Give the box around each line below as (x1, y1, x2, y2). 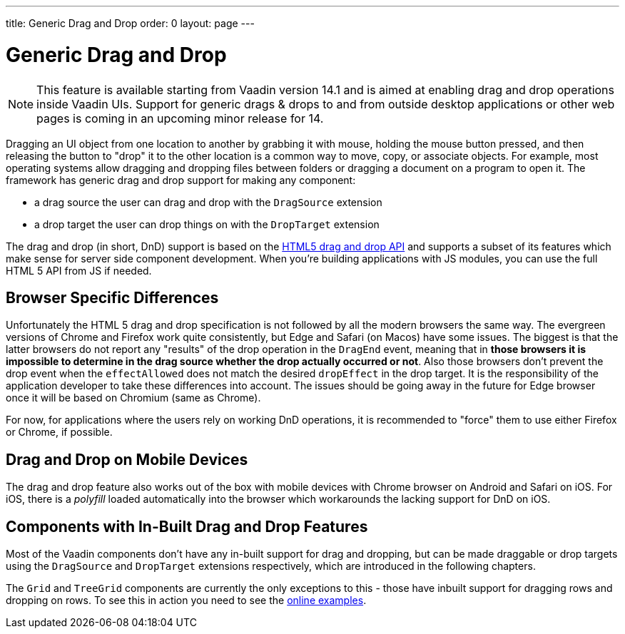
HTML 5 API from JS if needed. (6, 264, 152, 277)
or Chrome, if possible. (6, 426, 113, 439)
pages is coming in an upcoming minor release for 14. (36, 111, 324, 126)
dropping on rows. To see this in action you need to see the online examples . (6, 594, 367, 607)
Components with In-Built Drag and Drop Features (6, 517, 368, 536)
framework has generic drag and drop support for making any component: (6, 173, 356, 186)
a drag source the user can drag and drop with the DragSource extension (34, 195, 382, 208)
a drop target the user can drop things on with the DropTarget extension (34, 218, 380, 230)
